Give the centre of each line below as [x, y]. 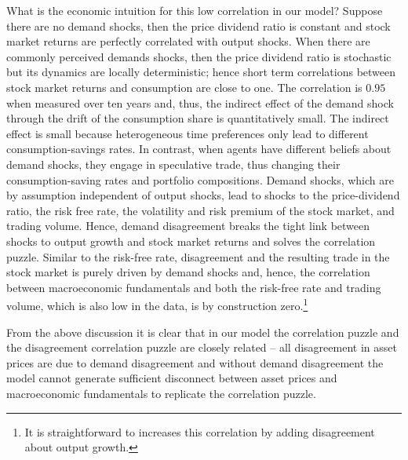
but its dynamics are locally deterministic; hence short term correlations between [201, 72]
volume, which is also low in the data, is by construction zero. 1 [157, 304]
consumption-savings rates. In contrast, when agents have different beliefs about [199, 149]
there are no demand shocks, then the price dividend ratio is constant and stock [199, 26]
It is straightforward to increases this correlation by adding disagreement [200, 431]
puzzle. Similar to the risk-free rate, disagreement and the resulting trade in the [198, 256]
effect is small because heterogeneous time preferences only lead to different [188, 133]
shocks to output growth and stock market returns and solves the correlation [191, 241]
